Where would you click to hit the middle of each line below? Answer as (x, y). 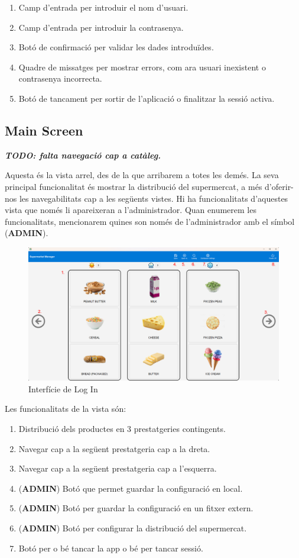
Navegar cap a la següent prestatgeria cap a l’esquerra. (118, 468)
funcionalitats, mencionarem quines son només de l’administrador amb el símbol (150, 221)
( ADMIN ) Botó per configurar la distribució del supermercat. (133, 528)
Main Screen (44, 130)
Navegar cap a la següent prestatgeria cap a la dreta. (114, 448)
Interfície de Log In (63, 388)
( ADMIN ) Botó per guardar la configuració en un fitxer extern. (136, 508)
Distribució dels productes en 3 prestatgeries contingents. (122, 428)
